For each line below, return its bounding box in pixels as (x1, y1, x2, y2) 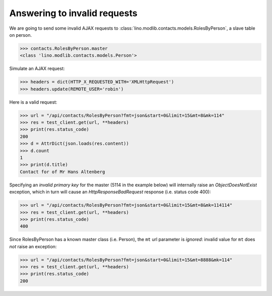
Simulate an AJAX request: (9, 65, 65, 71)
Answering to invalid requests (9, 8, 138, 19)
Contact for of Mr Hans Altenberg (20, 169, 105, 175)
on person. (9, 32, 32, 38)
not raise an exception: (9, 243, 57, 249)
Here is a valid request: (9, 99, 57, 105)
